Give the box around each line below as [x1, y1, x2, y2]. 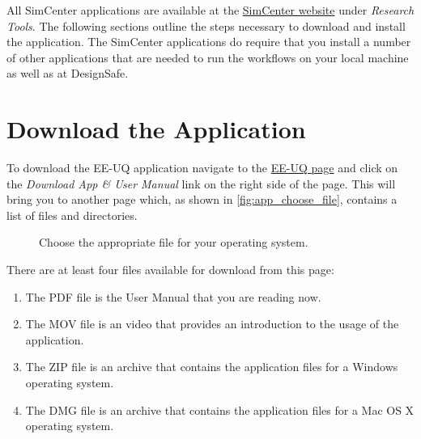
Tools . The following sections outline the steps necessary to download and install [6, 17, 406, 34]
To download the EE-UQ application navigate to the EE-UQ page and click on [6, 159, 398, 176]
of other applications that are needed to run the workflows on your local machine [6, 49, 409, 65]
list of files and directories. [6, 206, 138, 223]
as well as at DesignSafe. [6, 65, 129, 82]
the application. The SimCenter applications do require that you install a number [6, 33, 411, 50]
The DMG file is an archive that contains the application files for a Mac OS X [25, 401, 415, 418]
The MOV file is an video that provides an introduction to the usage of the [25, 315, 399, 332]
